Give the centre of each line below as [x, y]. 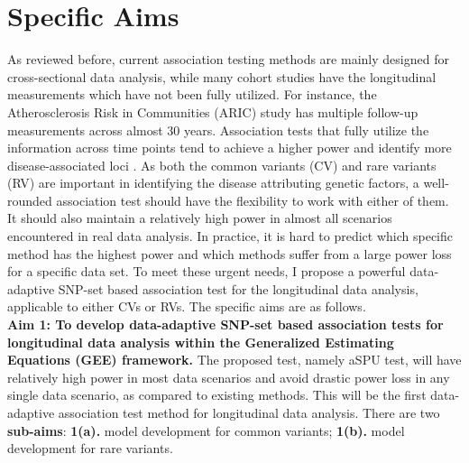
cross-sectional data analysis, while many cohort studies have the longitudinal [222, 76]
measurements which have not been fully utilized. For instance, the [192, 94]
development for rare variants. [90, 448]
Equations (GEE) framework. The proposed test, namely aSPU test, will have [234, 360]
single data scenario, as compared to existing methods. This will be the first [217, 395]
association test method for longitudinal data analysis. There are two [249, 412]
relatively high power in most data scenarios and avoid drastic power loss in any [229, 377]
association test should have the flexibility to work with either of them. [253, 200]
